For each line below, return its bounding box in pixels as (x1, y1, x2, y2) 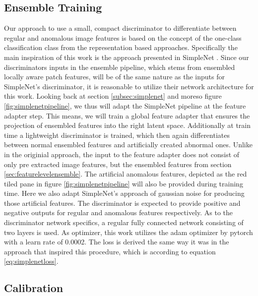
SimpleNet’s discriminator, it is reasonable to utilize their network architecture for (4, 81, 254, 91)
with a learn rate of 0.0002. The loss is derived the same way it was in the (4, 237, 229, 247)
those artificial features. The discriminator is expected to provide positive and (4, 197, 241, 208)
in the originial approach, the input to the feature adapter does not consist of (4, 149, 240, 159)
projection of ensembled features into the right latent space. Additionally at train (4, 120, 251, 130)
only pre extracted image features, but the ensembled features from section (4, 159, 232, 169)
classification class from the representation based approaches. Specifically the (4, 42, 238, 53)
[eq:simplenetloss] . (4, 256, 59, 266)
